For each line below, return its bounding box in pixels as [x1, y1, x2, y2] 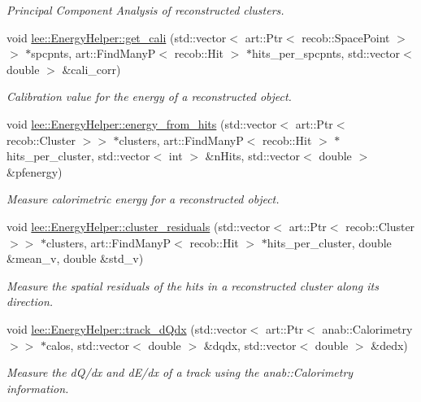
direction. [7, 293, 54, 310]
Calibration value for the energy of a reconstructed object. [7, 88, 292, 105]
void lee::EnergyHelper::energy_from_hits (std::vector [7, 115, 277, 132]
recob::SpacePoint [302, 28, 390, 46]
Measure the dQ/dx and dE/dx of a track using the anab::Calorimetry [7, 364, 354, 381]
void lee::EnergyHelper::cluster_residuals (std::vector [7, 217, 271, 234]
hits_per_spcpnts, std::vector [252, 45, 401, 62]
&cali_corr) [62, 60, 121, 77]
